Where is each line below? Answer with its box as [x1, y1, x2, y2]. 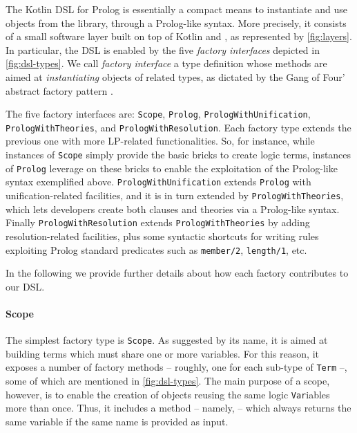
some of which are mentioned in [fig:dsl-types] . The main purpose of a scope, [6, 374, 330, 388]
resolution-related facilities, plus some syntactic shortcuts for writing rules [6, 228, 319, 243]
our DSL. [6, 279, 45, 293]
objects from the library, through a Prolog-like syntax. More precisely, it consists [6, 15, 347, 30]
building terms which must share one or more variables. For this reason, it [6, 346, 319, 360]
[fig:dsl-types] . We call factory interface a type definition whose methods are [6, 56, 327, 71]
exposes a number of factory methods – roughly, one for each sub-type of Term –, [6, 360, 347, 374]
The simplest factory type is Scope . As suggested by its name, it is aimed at [6, 333, 328, 347]
